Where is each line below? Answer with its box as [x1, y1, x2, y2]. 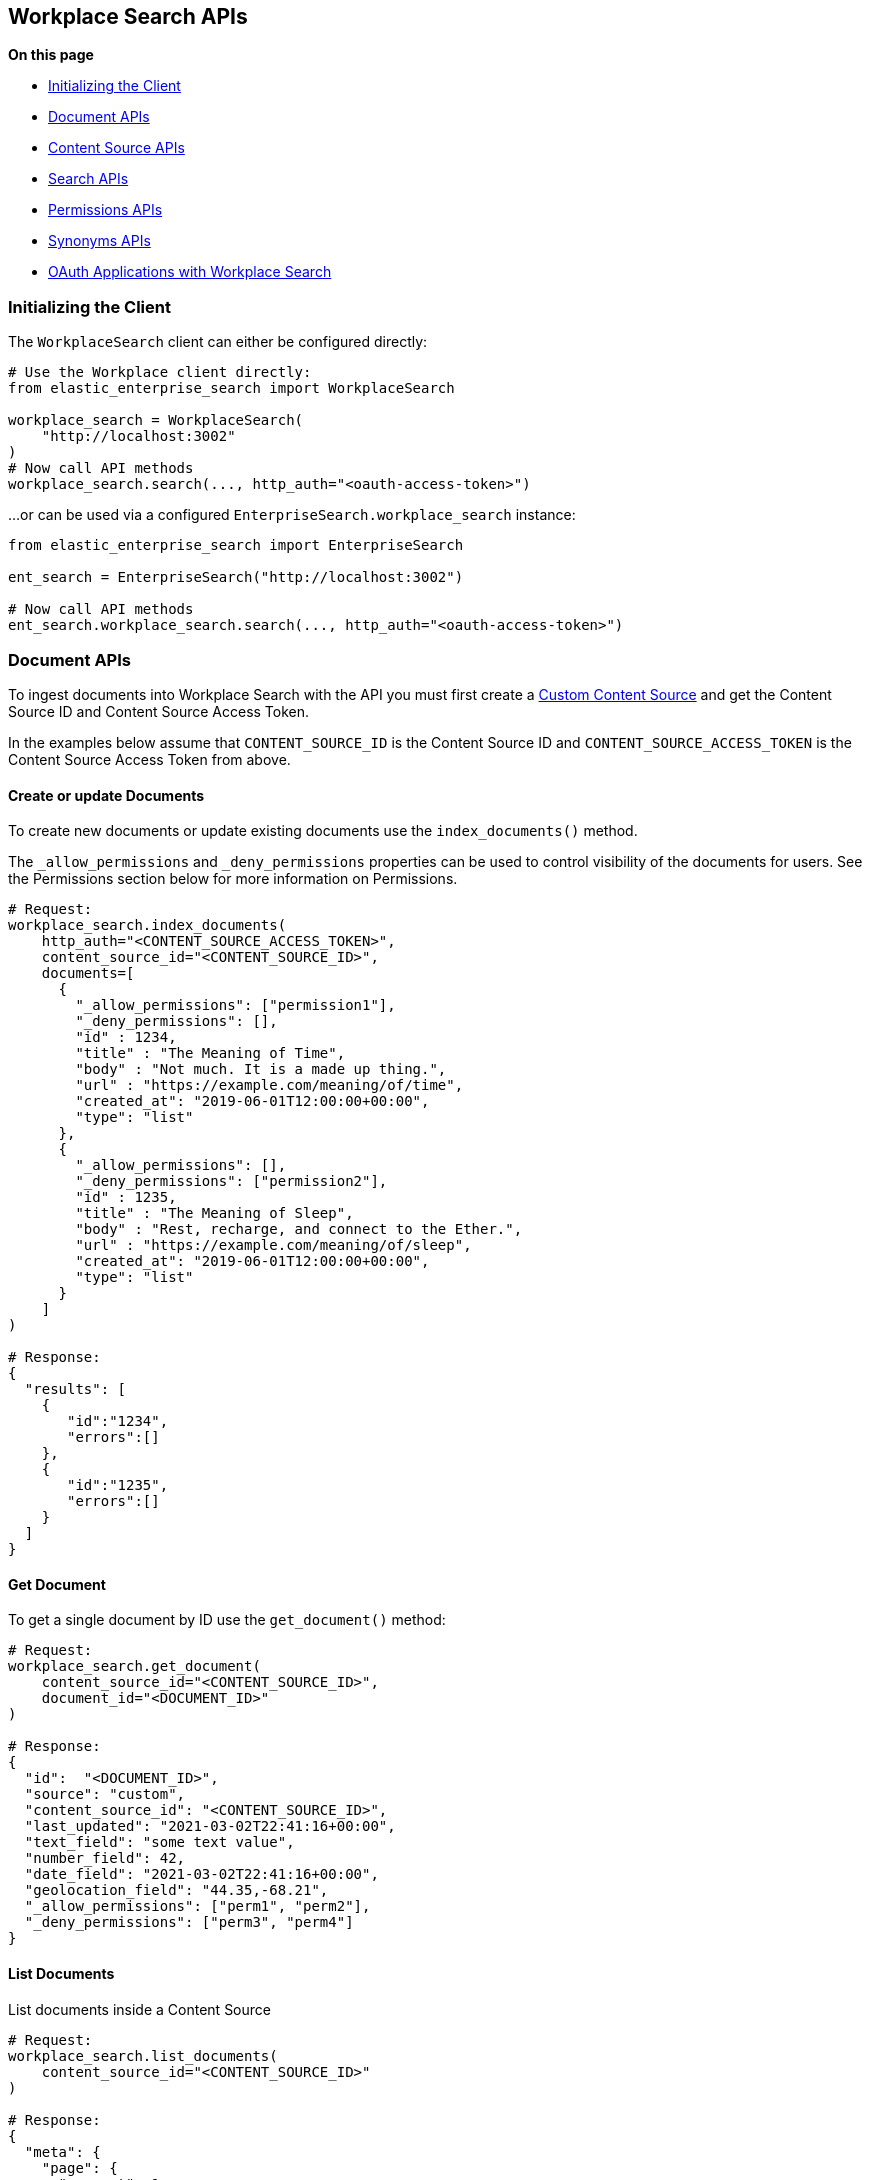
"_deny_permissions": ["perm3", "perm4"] [24, 1914, 354, 1931]
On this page [8, 46, 94, 64]
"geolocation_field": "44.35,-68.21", [24, 1882, 329, 1899]
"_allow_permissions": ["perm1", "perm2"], [24, 1898, 371, 1915]
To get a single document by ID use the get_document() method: [8, 1611, 446, 1629]
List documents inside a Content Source [8, 2000, 271, 2018]
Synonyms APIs [48, 232, 151, 250]
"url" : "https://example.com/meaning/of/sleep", [75, 1237, 472, 1254]
